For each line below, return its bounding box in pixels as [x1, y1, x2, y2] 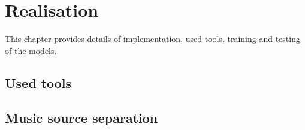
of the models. [5, 44, 57, 56]
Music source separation [5, 108, 158, 127]
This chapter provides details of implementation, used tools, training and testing [5, 32, 300, 45]
